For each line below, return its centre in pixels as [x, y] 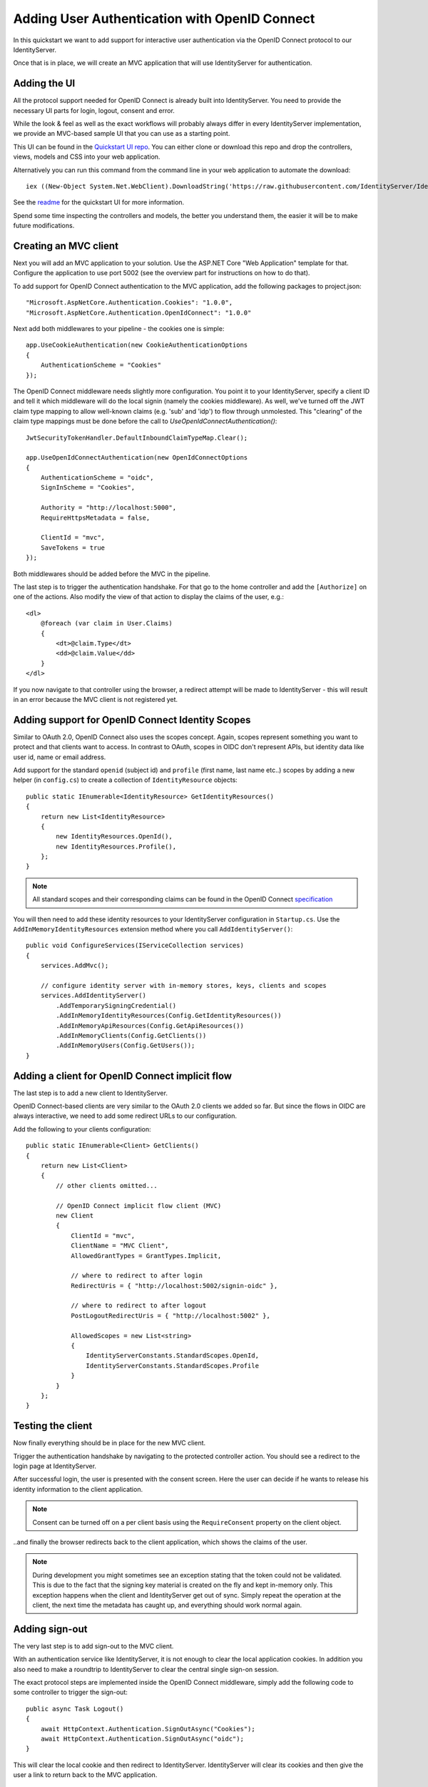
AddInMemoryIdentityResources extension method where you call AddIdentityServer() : [153, 929]
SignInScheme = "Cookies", [88, 487]
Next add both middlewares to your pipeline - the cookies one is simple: [119, 328]
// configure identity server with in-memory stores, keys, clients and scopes [184, 985]
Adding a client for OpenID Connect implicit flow [122, 1076]
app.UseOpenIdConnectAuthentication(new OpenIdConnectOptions [137, 458]
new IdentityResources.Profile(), [116, 846]
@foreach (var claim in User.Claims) [106, 623]
